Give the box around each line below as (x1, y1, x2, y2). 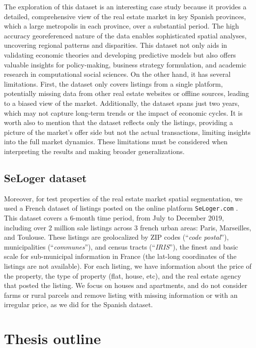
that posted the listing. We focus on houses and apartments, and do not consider (4, 280, 248, 290)
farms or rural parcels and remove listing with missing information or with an (4, 289, 238, 300)
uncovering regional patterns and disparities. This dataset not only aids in (4, 40, 228, 50)
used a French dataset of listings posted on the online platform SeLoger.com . (4, 203, 238, 213)
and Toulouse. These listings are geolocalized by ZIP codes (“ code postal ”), (4, 232, 229, 242)
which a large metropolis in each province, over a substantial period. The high (4, 21, 239, 31)
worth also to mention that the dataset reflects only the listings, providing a (4, 117, 233, 127)
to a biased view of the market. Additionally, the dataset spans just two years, (4, 97, 240, 108)
